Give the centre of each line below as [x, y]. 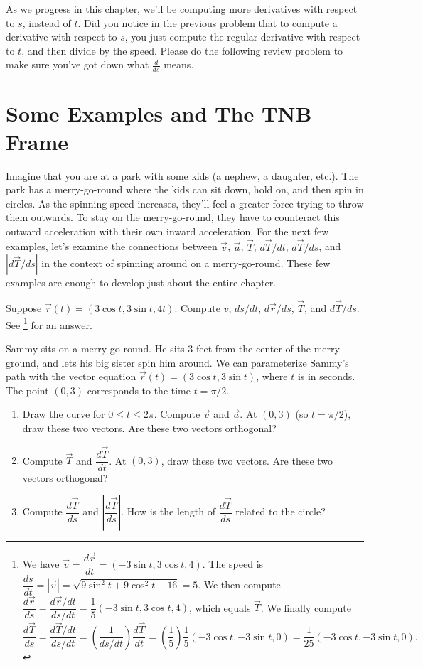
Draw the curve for [64, 414]
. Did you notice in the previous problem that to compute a [208, 22]
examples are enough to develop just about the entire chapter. [141, 282]
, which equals [220, 607]
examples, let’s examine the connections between [112, 246]
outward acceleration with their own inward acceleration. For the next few [167, 231]
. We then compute [239, 584]
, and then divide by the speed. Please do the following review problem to [182, 50]
